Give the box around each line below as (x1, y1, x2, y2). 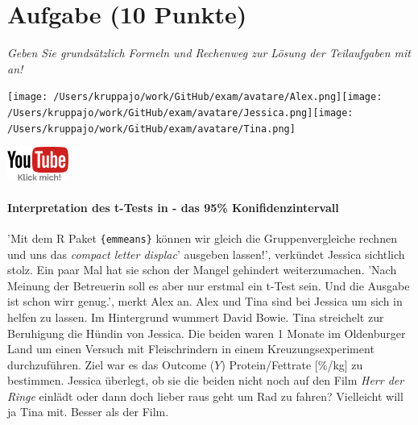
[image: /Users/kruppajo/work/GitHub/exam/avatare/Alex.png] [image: (7, 91, 383, 103)
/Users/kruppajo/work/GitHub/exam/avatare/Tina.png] (7, 123, 296, 135)
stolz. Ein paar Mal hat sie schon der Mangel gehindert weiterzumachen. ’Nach (7, 261, 397, 278)
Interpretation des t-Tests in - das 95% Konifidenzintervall (7, 198, 339, 215)
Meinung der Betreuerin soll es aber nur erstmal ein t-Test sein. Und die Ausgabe (7, 277, 410, 294)
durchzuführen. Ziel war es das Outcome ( (7, 356, 215, 373)
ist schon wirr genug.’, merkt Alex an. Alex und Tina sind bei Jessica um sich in (7, 293, 403, 310)
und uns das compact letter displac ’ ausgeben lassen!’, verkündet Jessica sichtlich (7, 245, 405, 262)
